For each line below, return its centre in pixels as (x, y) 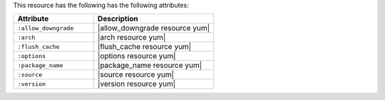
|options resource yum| (137, 56)
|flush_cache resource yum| (144, 47)
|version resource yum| (137, 84)
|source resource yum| (135, 74)
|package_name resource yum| (150, 65)
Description (118, 19)
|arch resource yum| (132, 38)
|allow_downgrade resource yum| (154, 28)
